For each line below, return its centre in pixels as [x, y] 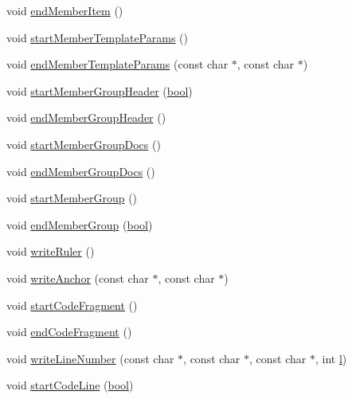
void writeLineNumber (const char [90, 358]
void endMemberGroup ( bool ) [80, 224]
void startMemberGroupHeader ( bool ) [100, 90]
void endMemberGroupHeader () [86, 117]
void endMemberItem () [65, 10]
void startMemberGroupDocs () [84, 144]
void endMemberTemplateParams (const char [117, 64]
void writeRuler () [51, 251]
